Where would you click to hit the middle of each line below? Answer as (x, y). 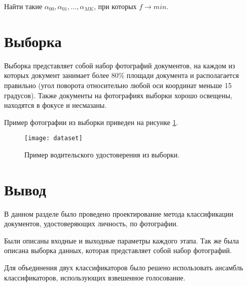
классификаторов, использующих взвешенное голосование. (95, 277)
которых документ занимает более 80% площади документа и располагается (122, 75)
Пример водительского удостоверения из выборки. (102, 154)
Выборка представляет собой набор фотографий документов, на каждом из (120, 65)
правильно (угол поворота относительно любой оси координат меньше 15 (118, 85)
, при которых (115, 6)
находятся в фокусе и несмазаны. (56, 105)
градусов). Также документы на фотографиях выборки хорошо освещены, (118, 95)
